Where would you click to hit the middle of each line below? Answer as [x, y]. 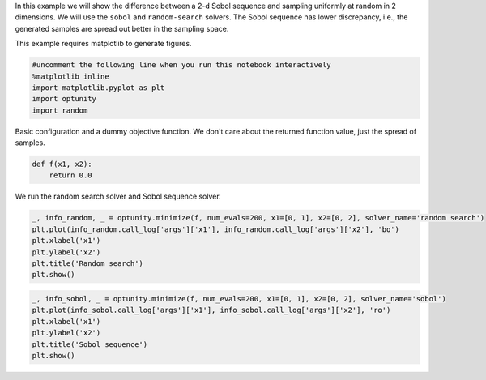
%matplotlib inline [70, 76]
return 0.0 [70, 175]
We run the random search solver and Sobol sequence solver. [118, 196]
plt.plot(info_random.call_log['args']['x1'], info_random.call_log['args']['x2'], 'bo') [216, 229]
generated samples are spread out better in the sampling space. [122, 28]
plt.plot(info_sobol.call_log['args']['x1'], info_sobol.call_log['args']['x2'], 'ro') [211, 310]
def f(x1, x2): [62, 164]
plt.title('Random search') [87, 263]
